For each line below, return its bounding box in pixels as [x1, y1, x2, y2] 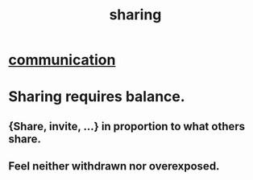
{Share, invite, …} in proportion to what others [8, 119, 246, 133]
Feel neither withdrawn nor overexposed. [8, 159, 220, 174]
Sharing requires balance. [8, 88, 185, 106]
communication [8, 51, 116, 69]
